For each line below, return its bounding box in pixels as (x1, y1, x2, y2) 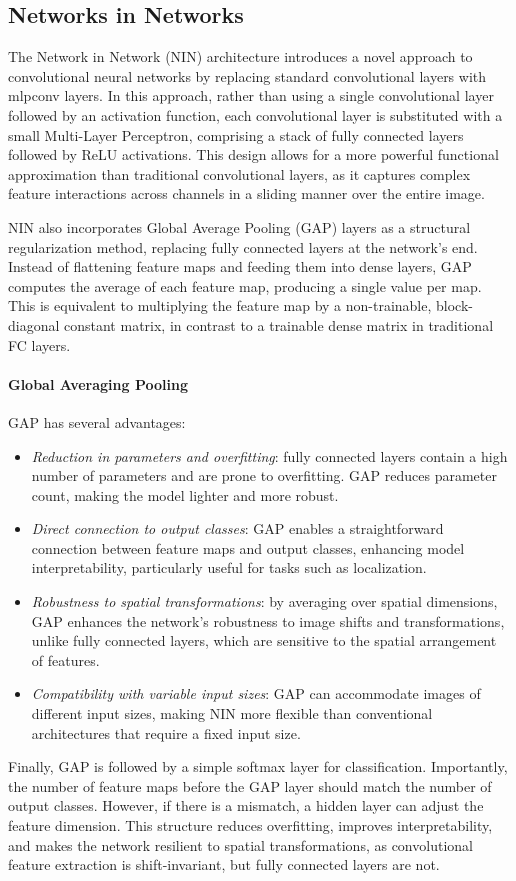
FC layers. (8, 334, 71, 355)
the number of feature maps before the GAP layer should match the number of (8, 775, 492, 796)
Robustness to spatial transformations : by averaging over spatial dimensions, (31, 591, 498, 612)
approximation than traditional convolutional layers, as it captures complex (8, 163, 471, 184)
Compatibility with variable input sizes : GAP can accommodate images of (31, 683, 481, 704)
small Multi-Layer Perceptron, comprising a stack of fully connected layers (8, 124, 464, 145)
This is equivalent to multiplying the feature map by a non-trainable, (8, 295, 432, 316)
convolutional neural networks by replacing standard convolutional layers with (8, 65, 487, 86)
